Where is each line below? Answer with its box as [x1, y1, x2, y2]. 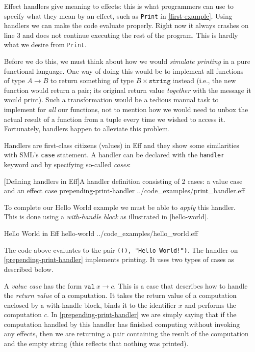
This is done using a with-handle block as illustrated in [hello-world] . [4, 211, 208, 222]
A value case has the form [4, 280, 82, 291]
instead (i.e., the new [173, 75, 236, 86]
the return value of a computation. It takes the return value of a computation [4, 290, 237, 300]
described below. [4, 264, 53, 274]
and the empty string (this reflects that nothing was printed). [4, 338, 189, 349]
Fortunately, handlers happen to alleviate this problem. [4, 123, 170, 134]
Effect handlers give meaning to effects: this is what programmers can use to [4, 1, 234, 11]
